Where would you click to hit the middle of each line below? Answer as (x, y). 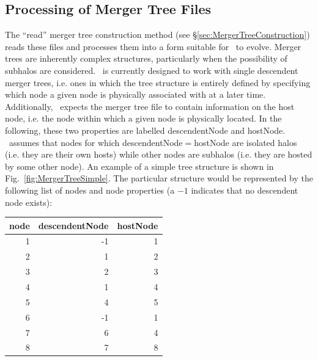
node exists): (29, 202)
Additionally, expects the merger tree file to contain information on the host (150, 106)
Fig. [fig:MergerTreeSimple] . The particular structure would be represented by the (159, 178)
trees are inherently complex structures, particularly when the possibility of (146, 58)
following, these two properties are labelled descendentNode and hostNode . (145, 130)
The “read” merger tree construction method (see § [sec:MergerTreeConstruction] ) (157, 35)
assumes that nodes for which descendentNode (96, 142)
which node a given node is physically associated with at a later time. (135, 94)
